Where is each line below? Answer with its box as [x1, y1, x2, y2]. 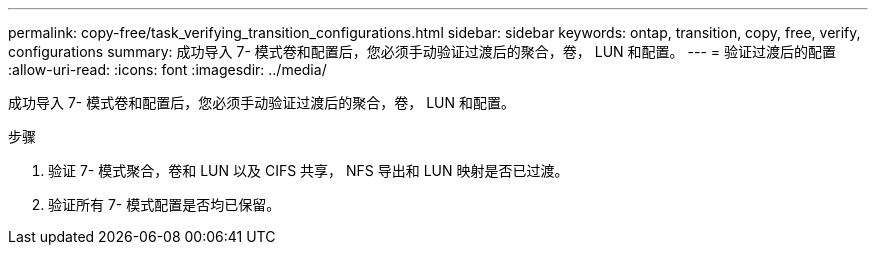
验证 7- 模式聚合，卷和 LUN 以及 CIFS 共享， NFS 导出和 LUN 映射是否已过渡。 [48, 162, 569, 179]
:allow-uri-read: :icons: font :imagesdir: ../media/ [8, 61, 327, 78]
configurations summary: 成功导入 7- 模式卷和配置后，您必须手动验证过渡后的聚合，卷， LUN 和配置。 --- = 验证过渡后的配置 [8, 43, 836, 60]
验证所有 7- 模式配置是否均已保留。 [48, 196, 281, 213]
